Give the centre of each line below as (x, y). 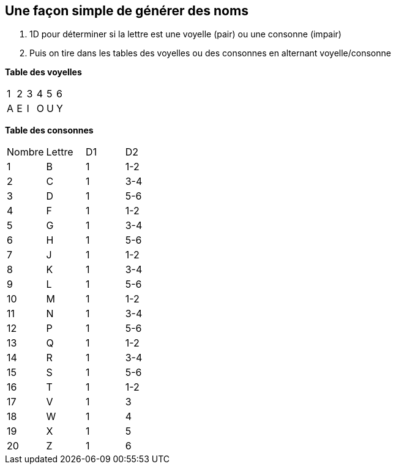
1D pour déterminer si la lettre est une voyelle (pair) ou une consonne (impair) (185, 34)
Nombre (25, 152)
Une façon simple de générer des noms (127, 11)
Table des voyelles (43, 72)
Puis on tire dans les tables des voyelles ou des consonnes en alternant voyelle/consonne (210, 53)
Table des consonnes (49, 130)
